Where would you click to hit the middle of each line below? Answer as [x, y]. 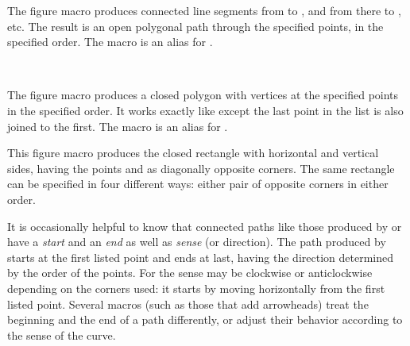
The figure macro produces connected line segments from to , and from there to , [204, 10]
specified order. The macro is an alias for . [110, 42]
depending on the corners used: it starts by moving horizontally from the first [196, 288]
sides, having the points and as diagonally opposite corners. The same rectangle [201, 168]
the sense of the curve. [62, 334]
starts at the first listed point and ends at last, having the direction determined [200, 257]
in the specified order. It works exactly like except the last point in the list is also [205, 110]
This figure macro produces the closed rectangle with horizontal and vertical [193, 153]
